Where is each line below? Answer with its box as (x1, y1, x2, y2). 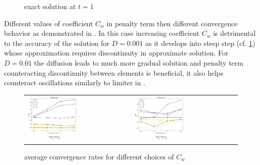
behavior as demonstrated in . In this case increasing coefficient (4, 28, 200, 38)
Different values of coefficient (4, 18, 93, 28)
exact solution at (24, 1, 76, 11)
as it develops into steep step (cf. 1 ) (145, 37, 255, 48)
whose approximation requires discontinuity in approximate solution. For (4, 47, 229, 58)
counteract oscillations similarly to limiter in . (4, 77, 146, 88)
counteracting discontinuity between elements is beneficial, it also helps (4, 67, 224, 78)
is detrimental (213, 28, 256, 38)
